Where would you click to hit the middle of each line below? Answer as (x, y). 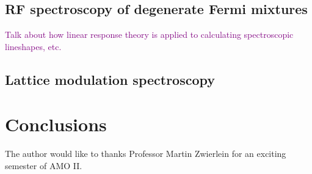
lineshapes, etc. (33, 46)
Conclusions (56, 124)
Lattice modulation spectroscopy (110, 79)
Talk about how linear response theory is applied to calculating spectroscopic (149, 34)
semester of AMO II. (44, 165)
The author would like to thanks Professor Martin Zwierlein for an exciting (146, 154)
